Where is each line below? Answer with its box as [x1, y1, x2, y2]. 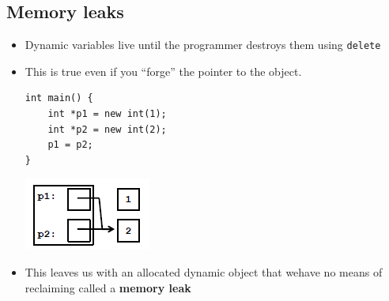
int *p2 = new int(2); [47, 123, 167, 135]
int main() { [25, 92, 93, 104]
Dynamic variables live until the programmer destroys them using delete [25, 36, 381, 53]
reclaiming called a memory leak [25, 279, 191, 295]
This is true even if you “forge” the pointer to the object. [25, 62, 302, 79]
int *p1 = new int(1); [47, 108, 167, 120]
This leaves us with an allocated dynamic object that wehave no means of [25, 264, 383, 280]
